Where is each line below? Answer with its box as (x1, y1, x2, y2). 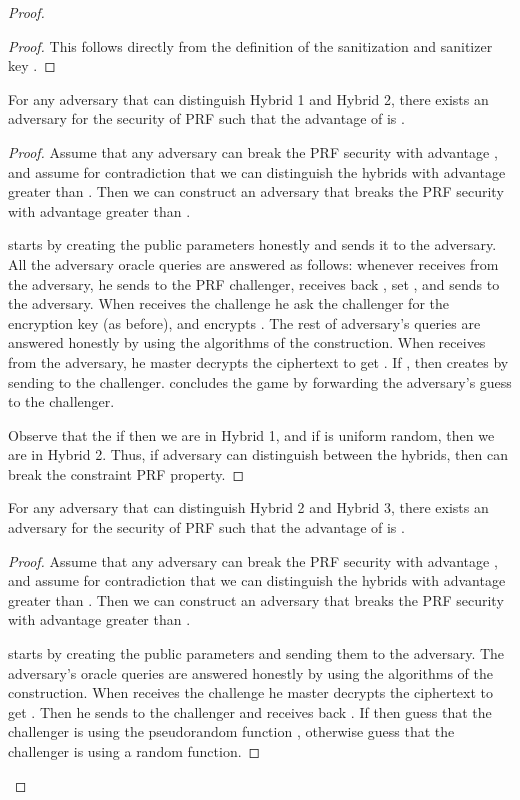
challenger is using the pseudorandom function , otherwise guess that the (8, 721, 455, 742)
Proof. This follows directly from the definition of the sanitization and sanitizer (8, 35, 493, 56)
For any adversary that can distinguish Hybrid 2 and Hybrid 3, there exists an (8, 497, 489, 518)
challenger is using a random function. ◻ (8, 741, 261, 761)
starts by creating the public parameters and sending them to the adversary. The (8, 643, 505, 664)
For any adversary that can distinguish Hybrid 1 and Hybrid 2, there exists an (8, 88, 489, 109)
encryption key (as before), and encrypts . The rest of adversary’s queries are (8, 312, 481, 333)
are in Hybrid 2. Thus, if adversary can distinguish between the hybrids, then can (8, 444, 508, 465)
